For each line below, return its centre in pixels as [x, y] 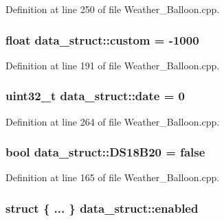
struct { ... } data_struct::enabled [102, 208]
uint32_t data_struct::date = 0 [95, 96]
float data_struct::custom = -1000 [102, 39]
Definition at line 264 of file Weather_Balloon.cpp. [113, 121]
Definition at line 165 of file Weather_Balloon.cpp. [113, 177]
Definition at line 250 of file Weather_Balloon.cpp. [113, 9]
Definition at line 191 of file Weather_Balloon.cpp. [113, 65]
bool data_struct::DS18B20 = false [105, 152]
